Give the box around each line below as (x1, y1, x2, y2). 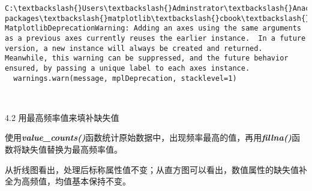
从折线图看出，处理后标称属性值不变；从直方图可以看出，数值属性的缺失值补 (5, 163, 307, 175)
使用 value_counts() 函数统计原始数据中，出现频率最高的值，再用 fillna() (5, 131, 292, 144)
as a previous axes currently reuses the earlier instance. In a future (5, 34, 306, 43)
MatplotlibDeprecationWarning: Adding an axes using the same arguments (5, 24, 301, 33)
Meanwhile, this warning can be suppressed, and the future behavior (5, 54, 289, 63)
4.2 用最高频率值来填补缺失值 (5, 111, 119, 123)
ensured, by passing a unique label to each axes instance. (5, 63, 250, 72)
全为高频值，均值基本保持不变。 (5, 175, 131, 187)
